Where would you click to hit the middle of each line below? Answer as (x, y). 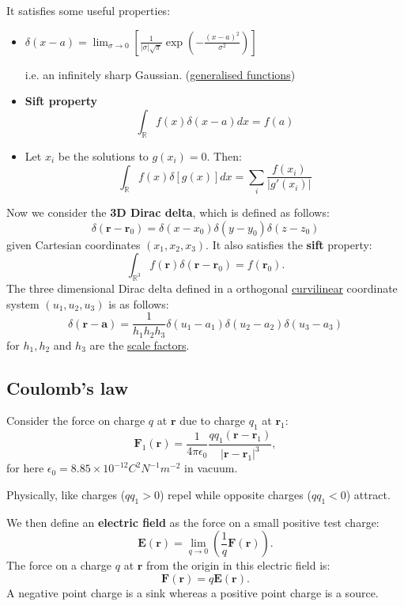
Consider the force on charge (76, 420)
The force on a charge (59, 565)
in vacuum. (211, 468)
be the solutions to (103, 155)
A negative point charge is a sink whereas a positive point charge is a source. (193, 593)
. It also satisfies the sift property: (289, 244)
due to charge (213, 420)
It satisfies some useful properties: (89, 10)
